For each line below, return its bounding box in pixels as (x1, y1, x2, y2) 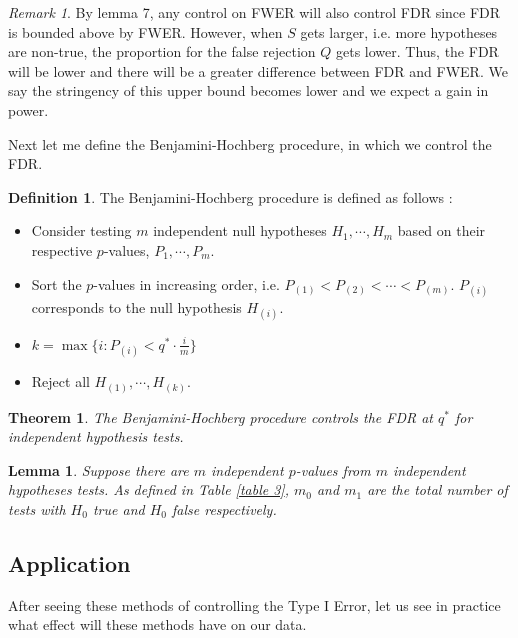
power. (8, 99, 49, 120)
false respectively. (172, 498, 277, 519)
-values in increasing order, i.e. (93, 273, 280, 294)
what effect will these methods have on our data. (8, 614, 307, 635)
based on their (397, 220, 486, 241)
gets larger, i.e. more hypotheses (300, 21, 498, 42)
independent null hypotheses (153, 220, 327, 241)
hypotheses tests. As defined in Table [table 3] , (8, 479, 289, 500)
